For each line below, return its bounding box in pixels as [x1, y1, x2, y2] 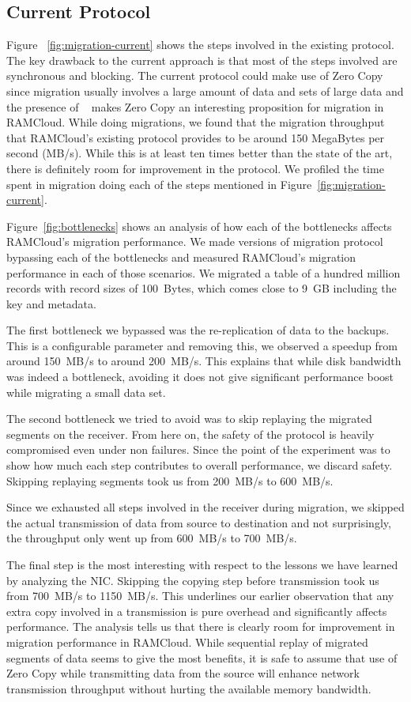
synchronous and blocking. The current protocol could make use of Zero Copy [6, 67, 383, 84]
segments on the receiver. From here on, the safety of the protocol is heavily [6, 425, 375, 442]
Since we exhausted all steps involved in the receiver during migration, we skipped [6, 499, 405, 515]
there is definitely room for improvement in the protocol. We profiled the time [6, 160, 384, 176]
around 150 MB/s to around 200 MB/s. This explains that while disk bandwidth [6, 353, 402, 369]
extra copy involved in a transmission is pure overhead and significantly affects [6, 602, 387, 619]
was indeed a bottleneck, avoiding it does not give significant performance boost [6, 368, 394, 385]
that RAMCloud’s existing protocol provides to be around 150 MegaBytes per [6, 129, 385, 145]
